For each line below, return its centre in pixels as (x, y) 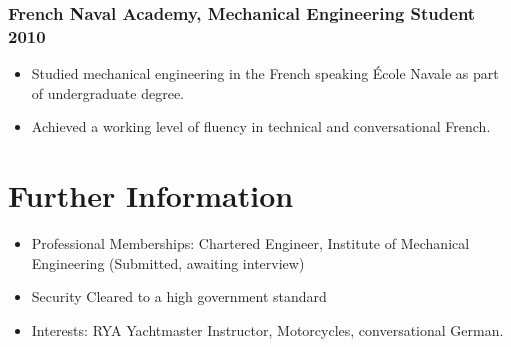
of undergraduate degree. (107, 92)
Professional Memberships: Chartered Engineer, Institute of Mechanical (250, 243)
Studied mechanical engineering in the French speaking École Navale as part (265, 73)
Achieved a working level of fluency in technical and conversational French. (261, 126)
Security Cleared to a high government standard (179, 296)
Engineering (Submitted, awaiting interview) (168, 262)
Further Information (151, 195)
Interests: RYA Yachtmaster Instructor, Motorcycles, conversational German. (267, 329)
